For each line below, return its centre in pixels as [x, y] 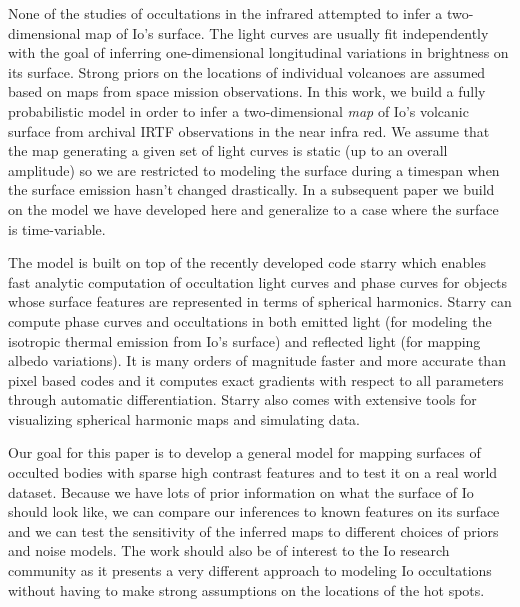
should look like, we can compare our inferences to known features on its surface [254, 511]
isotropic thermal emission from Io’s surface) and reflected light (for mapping [244, 340]
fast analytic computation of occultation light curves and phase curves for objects [258, 281]
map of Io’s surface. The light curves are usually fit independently [287, 32]
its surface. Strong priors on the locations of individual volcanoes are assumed [247, 71]
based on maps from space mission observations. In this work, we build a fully [247, 91]
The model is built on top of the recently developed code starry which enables [247, 262]
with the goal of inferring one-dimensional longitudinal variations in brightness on [258, 52]
